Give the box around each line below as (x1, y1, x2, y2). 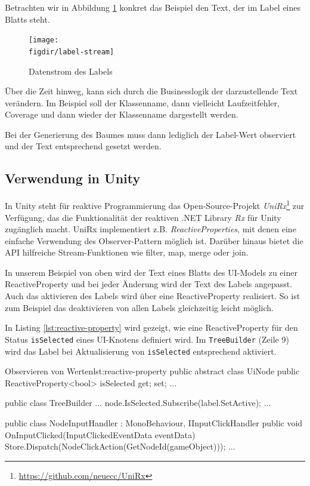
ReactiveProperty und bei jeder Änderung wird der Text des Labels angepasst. (5, 278, 293, 290)
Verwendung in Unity (5, 169, 141, 187)
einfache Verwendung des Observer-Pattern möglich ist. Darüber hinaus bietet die (5, 234, 303, 247)
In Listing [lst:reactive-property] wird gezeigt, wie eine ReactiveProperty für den (5, 321, 298, 334)
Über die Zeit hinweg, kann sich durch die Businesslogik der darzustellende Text (5, 85, 298, 97)
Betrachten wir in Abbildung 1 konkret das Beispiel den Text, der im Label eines (5, 1, 301, 13)
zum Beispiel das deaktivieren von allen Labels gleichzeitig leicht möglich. (5, 301, 274, 313)
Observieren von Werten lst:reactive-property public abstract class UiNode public (5, 365, 300, 377)
